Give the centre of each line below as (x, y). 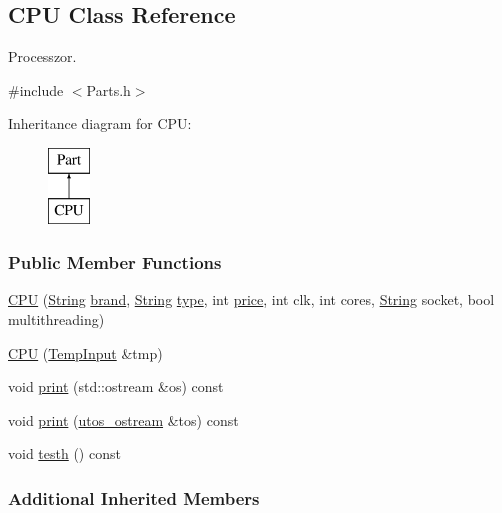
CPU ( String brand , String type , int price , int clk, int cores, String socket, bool (251, 299)
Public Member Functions (115, 262)
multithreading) (56, 318)
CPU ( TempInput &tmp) (85, 352)
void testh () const (64, 453)
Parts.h (108, 89)
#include (36, 89)
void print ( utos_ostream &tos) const (123, 419)
